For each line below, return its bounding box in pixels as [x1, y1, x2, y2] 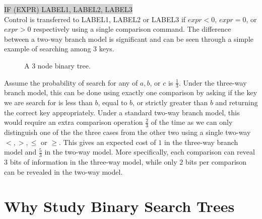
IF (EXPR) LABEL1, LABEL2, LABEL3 [4, 4, 133, 14]
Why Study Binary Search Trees [4, 196, 235, 216]
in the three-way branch [164, 136, 238, 147]
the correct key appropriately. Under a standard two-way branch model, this [4, 107, 240, 117]
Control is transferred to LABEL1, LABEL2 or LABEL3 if [4, 14, 186, 24]
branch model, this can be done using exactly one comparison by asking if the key [4, 87, 257, 98]
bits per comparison [185, 157, 247, 167]
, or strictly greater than [133, 97, 208, 107]
